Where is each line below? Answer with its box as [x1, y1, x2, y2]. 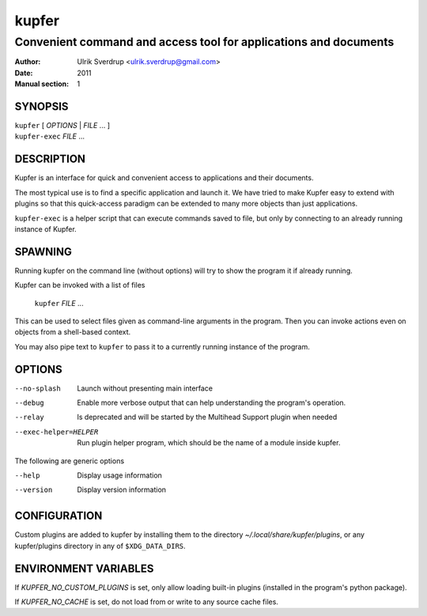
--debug [14, 399, 45, 407]
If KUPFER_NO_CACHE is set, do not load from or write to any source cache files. [14, 597, 278, 607]
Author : [14, 57, 41, 66]
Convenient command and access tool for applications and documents [14, 35, 395, 49]
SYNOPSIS [14, 100, 69, 113]
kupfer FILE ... [34, 298, 84, 308]
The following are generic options [14, 455, 125, 466]
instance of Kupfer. [14, 224, 77, 233]
